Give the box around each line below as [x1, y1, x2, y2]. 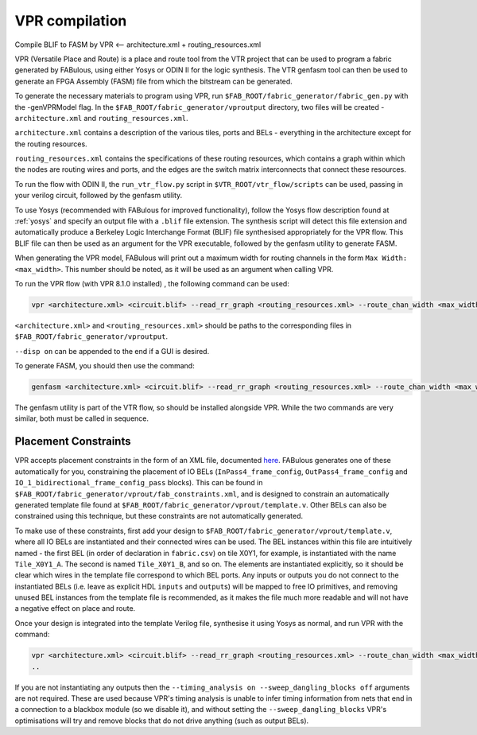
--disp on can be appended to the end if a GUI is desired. [14, 346, 210, 356]
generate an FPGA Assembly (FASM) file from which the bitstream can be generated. [14, 76, 293, 86]
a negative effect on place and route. [14, 604, 136, 613]
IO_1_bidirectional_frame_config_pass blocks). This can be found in [14, 478, 263, 488]
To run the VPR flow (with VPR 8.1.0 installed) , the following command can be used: [14, 278, 289, 288]
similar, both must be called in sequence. [14, 414, 149, 423]
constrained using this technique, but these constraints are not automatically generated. [14, 511, 304, 521]
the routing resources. [14, 139, 87, 149]
